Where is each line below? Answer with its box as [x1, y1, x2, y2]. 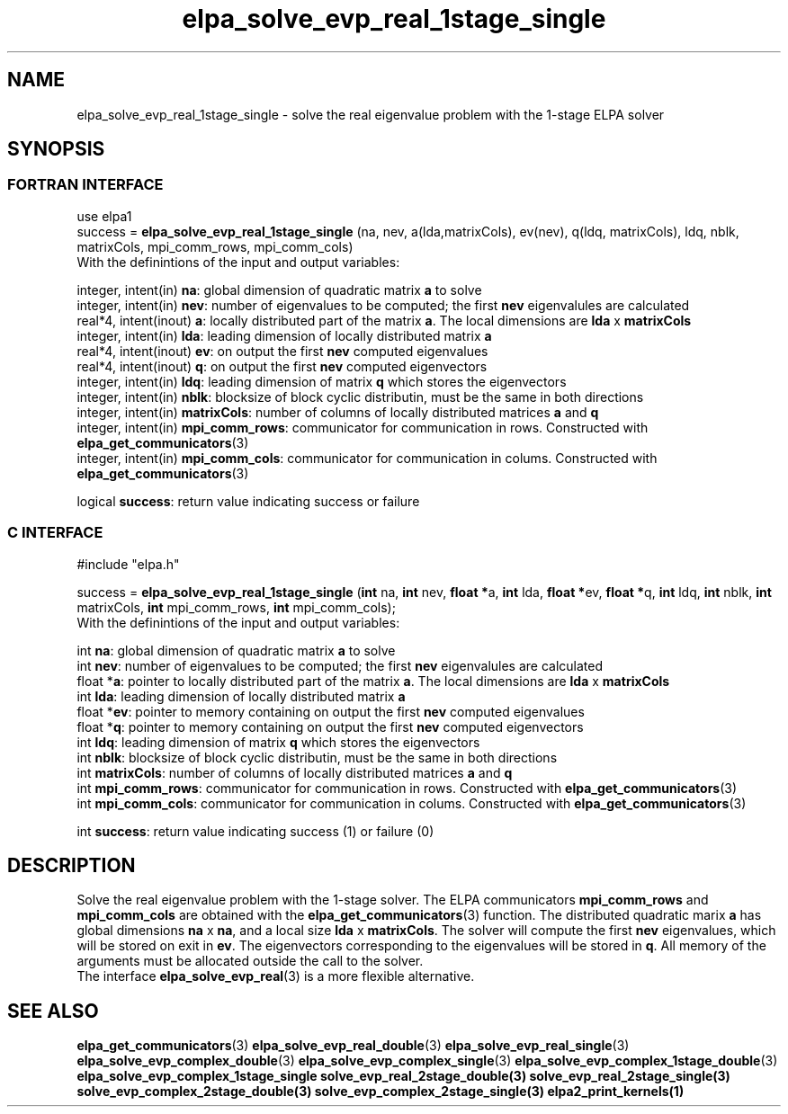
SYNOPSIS [7, 138, 105, 161]
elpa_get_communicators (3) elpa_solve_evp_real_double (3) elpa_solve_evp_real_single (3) [76, 1038, 630, 1054]
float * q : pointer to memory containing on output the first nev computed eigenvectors [76, 718, 584, 735]
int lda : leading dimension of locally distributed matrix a [76, 688, 406, 704]
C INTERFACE [7, 523, 103, 542]
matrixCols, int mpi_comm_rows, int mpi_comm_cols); [76, 599, 396, 615]
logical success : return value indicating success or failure [76, 493, 420, 509]
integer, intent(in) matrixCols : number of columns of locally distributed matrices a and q [76, 404, 599, 420]
